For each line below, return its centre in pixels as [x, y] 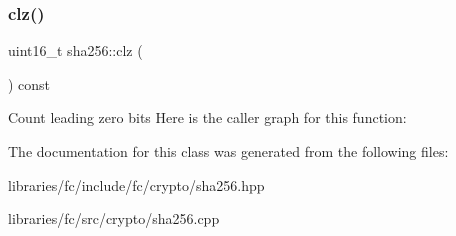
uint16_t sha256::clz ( [75, 50]
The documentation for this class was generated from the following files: [228, 151]
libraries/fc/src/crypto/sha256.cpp [114, 218]
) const [29, 83]
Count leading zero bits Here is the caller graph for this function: [207, 117]
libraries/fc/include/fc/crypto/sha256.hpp [136, 184]
